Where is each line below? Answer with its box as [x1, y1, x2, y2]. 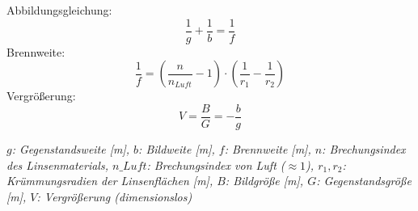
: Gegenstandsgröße [316, 172, 412, 189]
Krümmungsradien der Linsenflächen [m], [6, 172, 213, 189]
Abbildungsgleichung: [6, 2, 112, 18]
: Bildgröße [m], [225, 172, 304, 189]
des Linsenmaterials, [6, 156, 108, 173]
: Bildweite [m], [138, 140, 215, 157]
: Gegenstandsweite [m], [11, 140, 130, 157]
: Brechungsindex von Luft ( [146, 156, 285, 173]
